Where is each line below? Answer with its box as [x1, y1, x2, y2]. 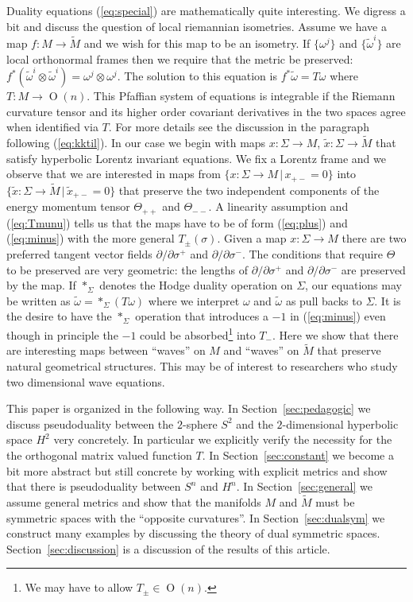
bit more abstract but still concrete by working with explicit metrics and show [6, 462, 388, 479]
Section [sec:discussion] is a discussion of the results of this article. [6, 540, 330, 557]
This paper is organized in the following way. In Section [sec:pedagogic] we [6, 400, 371, 417]
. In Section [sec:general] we [236, 478, 372, 495]
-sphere [182, 415, 218, 432]
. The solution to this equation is [117, 68, 277, 84]
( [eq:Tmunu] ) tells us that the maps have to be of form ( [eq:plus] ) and [6, 214, 348, 231]
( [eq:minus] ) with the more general [6, 230, 175, 247]
